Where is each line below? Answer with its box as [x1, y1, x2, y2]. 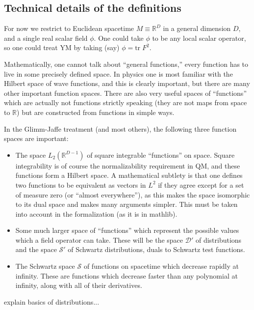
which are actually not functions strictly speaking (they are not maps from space [4, 97, 247, 108]
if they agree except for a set [158, 179, 244, 190]
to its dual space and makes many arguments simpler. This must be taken [15, 199, 238, 209]
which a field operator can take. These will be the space [15, 234, 183, 245]
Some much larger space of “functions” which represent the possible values [15, 225, 239, 235]
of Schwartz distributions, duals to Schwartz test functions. [68, 244, 245, 254]
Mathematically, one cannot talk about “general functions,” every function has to [4, 58, 249, 69]
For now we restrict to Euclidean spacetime [4, 23, 134, 33]
